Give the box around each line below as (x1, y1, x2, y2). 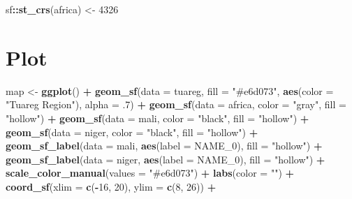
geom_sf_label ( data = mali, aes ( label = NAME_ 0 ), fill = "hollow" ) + (6, 138, 323, 153)
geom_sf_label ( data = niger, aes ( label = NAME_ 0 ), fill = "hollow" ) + (6, 152, 325, 166)
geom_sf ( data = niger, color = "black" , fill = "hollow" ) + (6, 124, 258, 139)
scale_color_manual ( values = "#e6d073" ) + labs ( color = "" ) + (6, 165, 295, 180)
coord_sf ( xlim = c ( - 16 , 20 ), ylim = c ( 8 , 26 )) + (6, 179, 217, 193)
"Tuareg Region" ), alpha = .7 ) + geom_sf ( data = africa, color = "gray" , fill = (6, 97, 346, 112)
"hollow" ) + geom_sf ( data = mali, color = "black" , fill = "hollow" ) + (6, 110, 309, 125)
